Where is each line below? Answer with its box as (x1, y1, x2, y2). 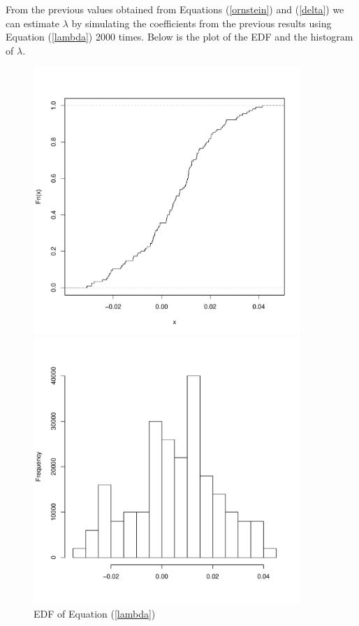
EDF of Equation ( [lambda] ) (34, 606, 156, 620)
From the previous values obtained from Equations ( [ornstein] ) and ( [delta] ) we (6, 2, 344, 16)
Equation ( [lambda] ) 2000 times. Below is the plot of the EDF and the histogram (6, 29, 353, 44)
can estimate (6, 15, 60, 30)
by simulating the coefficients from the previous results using (71, 15, 332, 30)
